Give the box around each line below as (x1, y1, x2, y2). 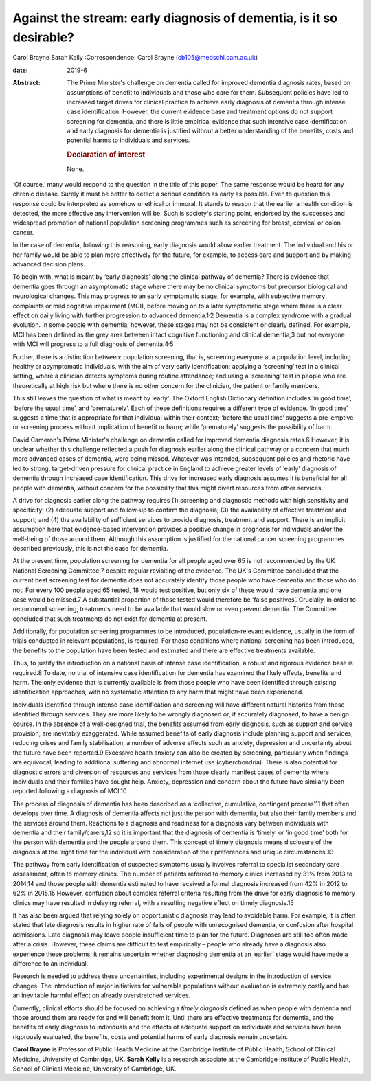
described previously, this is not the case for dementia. (12, 544, 168, 552)
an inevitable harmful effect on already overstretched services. (12, 991, 191, 999)
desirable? (12, 30, 75, 45)
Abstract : (12, 79, 41, 87)
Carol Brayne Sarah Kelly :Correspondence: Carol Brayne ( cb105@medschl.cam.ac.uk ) (12, 54, 258, 62)
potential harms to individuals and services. (67, 136, 190, 144)
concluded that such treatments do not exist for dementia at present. (12, 615, 207, 623)
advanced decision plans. (12, 260, 86, 269)
